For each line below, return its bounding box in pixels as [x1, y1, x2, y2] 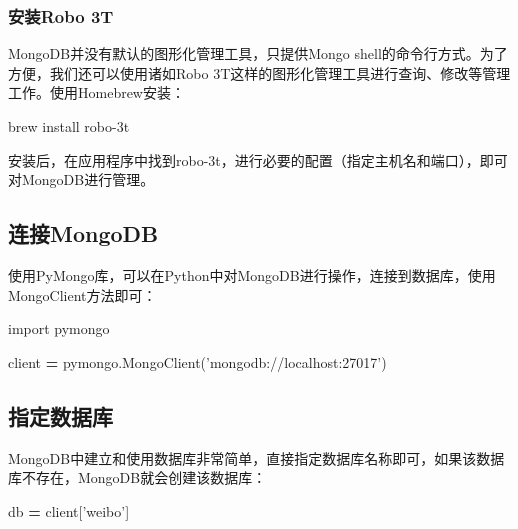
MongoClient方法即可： [8, 284, 157, 305]
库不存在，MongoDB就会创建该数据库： [8, 467, 267, 488]
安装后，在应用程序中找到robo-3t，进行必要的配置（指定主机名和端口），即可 [8, 149, 508, 170]
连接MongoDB [8, 218, 159, 249]
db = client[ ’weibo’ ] [8, 500, 130, 521]
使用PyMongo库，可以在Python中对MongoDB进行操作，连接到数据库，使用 [8, 264, 496, 285]
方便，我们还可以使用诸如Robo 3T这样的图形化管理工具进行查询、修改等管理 [8, 62, 511, 83]
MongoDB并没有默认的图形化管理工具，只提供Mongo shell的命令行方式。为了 [8, 43, 508, 64]
